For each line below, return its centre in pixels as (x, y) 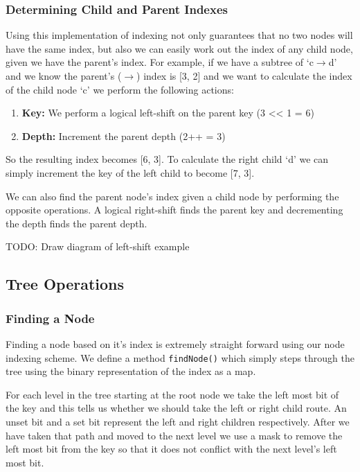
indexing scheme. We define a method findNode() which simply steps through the (180, 357)
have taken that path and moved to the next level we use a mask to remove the (174, 435)
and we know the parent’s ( (64, 76)
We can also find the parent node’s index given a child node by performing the (172, 196)
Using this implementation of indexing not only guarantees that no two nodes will (179, 35)
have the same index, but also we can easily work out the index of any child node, (179, 48)
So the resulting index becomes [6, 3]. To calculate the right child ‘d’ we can (167, 159)
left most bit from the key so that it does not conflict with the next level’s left (171, 449)
